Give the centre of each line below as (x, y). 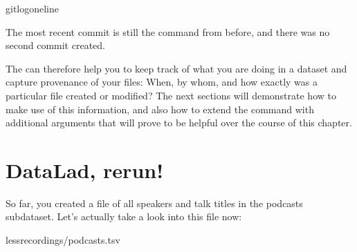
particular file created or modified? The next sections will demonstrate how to (171, 95)
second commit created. (55, 45)
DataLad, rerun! (84, 169)
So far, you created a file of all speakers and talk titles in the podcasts (154, 203)
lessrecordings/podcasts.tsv (63, 240)
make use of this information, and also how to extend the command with (160, 109)
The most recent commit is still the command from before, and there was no (168, 31)
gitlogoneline (33, 8)
